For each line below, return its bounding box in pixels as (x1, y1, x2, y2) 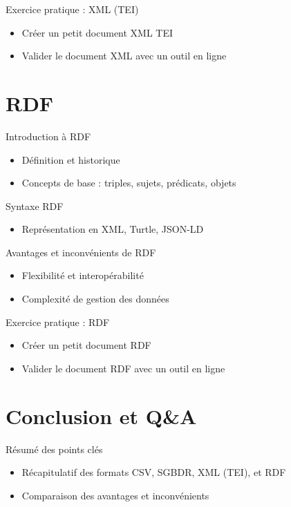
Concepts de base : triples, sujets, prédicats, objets (21, 175, 236, 190)
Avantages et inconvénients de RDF (6, 245, 156, 259)
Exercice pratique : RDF (6, 314, 110, 329)
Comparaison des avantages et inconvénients (21, 488, 209, 502)
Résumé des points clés (6, 441, 103, 456)
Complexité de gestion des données (21, 291, 169, 306)
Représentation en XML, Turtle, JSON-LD (21, 222, 204, 236)
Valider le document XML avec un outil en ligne (21, 48, 227, 63)
